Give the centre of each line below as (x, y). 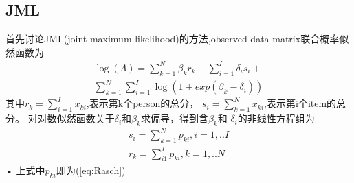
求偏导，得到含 (174, 118)
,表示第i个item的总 (305, 103)
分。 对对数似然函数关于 (60, 118)
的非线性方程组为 (276, 118)
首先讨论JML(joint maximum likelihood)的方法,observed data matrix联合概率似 (177, 39)
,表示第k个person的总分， (143, 103)
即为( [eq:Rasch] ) (91, 170)
